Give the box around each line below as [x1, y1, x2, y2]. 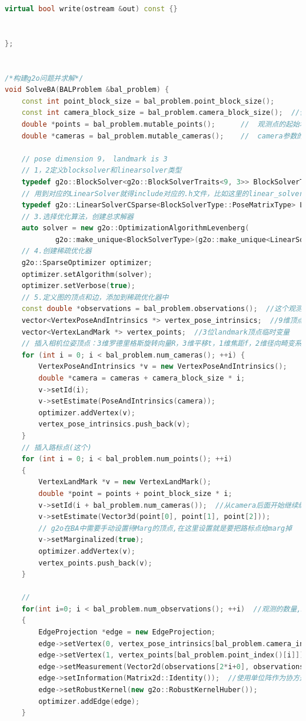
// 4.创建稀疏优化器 [21, 247, 92, 256]
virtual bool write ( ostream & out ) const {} [5, 5, 178, 13]
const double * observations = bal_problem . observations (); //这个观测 [21, 305, 302, 313]
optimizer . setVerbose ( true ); [21, 282, 135, 290]
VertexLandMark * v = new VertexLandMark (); [38, 478, 211, 487]
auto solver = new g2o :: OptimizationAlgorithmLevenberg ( [21, 224, 250, 233]
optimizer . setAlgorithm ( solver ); [21, 270, 152, 279]
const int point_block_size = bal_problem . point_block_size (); [21, 97, 275, 105]
